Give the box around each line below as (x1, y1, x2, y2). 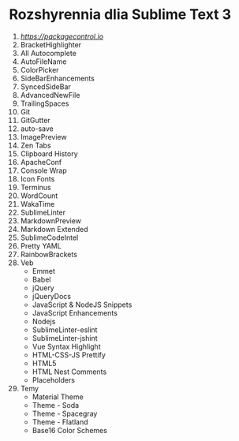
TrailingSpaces (20, 99, 69, 108)
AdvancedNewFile (20, 90, 80, 99)
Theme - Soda (32, 400, 80, 409)
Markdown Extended (20, 224, 89, 234)
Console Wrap (20, 166, 67, 175)
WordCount (20, 191, 58, 200)
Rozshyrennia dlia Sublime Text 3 (9, 6, 232, 24)
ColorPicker (20, 65, 59, 74)
